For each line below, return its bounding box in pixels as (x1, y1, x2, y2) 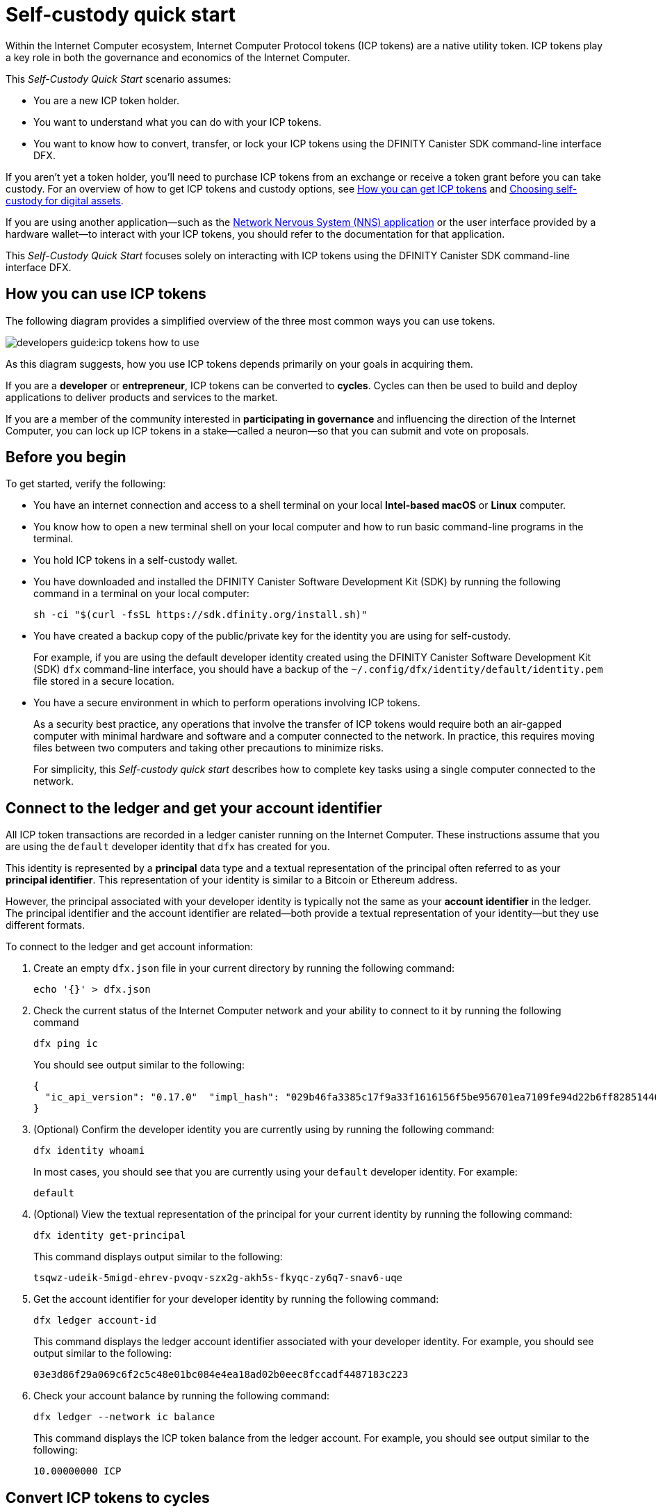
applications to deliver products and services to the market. (6, 391, 278, 403)
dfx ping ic (33, 1038, 98, 1050)
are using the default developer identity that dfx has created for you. (6, 840, 330, 853)
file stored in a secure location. (33, 675, 174, 688)
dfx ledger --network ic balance (33, 1411, 215, 1423)
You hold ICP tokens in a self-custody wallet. (33, 554, 238, 567)
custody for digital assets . (6, 194, 124, 206)
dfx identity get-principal (33, 1230, 186, 1242)
